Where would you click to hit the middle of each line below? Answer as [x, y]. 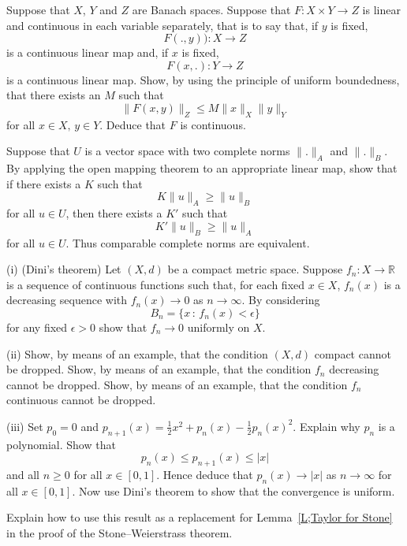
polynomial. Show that [61, 444]
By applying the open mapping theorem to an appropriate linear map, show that [202, 168]
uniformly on [218, 327]
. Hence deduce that [205, 475]
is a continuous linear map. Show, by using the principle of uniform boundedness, [203, 79]
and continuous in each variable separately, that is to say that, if [162, 25]
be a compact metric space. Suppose [255, 269]
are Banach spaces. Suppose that [211, 9]
